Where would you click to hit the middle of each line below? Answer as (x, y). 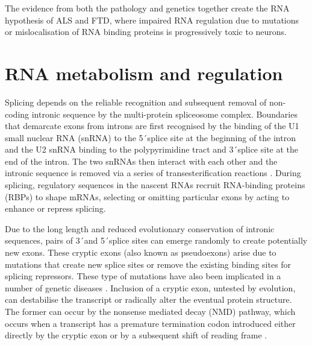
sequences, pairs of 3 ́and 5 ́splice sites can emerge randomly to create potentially (156, 240)
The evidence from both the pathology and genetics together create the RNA (147, 8)
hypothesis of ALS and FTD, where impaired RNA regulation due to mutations (152, 20)
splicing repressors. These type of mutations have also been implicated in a (143, 276)
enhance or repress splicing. (55, 208)
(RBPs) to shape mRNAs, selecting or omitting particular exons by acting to (147, 196)
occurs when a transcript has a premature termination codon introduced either (150, 323)
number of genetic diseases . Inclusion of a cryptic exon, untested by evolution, (150, 287)
